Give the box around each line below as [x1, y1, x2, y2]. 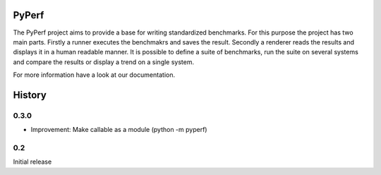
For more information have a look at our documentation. [13, 71, 176, 79]
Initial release [13, 157, 52, 166]
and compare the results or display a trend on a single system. [13, 57, 195, 66]
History [13, 89, 47, 101]
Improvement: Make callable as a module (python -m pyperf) [30, 126, 207, 134]
